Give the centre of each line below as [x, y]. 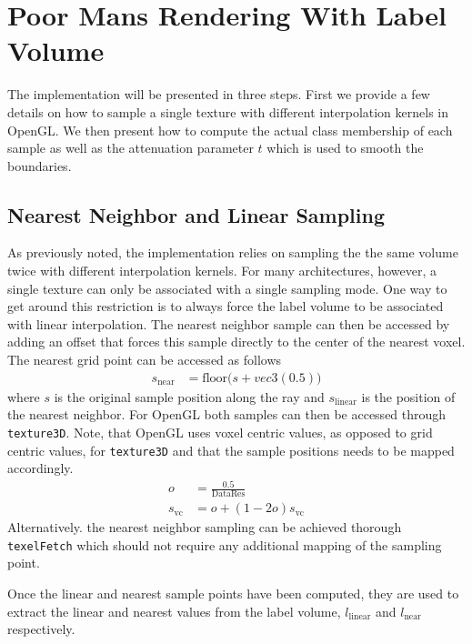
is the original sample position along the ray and [189, 396]
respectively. [41, 629]
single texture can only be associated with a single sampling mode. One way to [227, 288]
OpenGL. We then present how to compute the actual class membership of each [230, 130]
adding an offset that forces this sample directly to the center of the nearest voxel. [236, 342]
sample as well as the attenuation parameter [131, 148]
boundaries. [40, 165]
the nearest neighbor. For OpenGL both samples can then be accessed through [227, 414]
